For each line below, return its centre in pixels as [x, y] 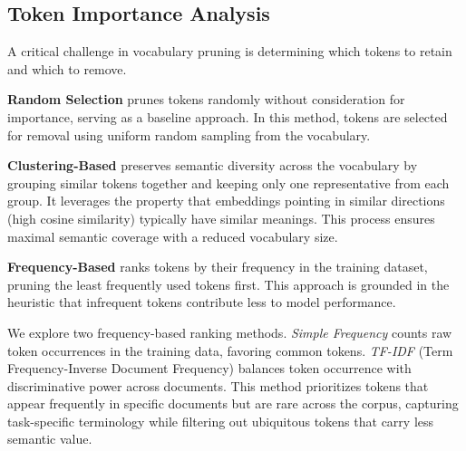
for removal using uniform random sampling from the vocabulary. [189, 134]
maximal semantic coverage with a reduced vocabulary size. [173, 236]
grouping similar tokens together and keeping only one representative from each [228, 182]
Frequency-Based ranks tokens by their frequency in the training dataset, [218, 267]
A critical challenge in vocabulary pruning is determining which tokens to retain [230, 51]
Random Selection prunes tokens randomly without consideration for [206, 99]
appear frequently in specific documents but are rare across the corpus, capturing [233, 403]
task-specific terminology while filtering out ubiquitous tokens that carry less [221, 421]
